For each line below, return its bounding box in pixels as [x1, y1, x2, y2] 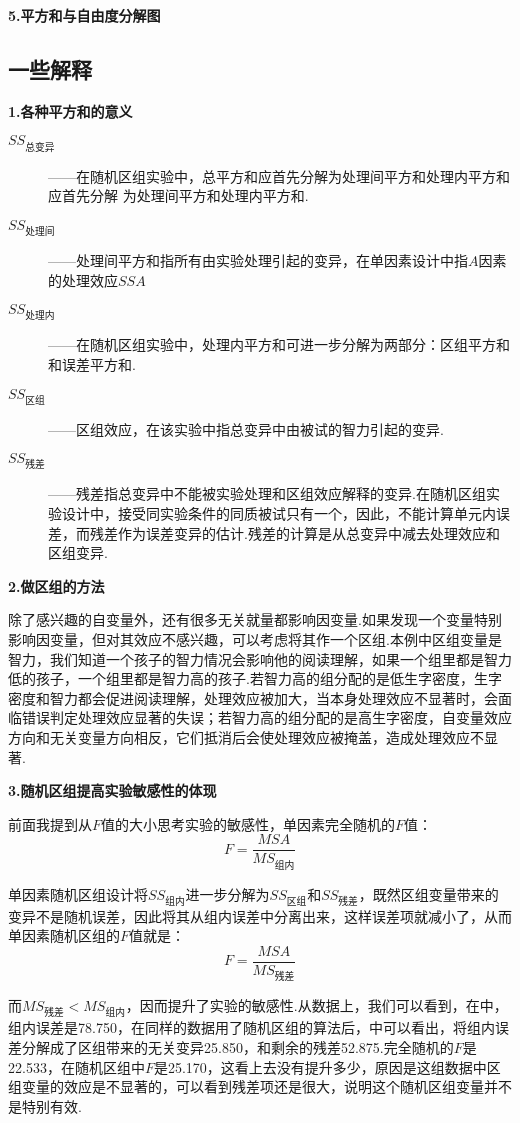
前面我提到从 [8, 813, 92, 834]
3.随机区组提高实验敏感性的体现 [8, 780, 217, 801]
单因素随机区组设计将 [8, 883, 148, 904]
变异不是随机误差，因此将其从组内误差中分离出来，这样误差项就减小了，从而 [8, 905, 512, 926]
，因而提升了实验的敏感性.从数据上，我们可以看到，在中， [125, 995, 508, 1016]
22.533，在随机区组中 [8, 1056, 145, 1077]
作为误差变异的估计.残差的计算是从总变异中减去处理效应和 [117, 522, 500, 543]
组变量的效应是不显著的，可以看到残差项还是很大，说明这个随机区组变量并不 [8, 1076, 512, 1097]
